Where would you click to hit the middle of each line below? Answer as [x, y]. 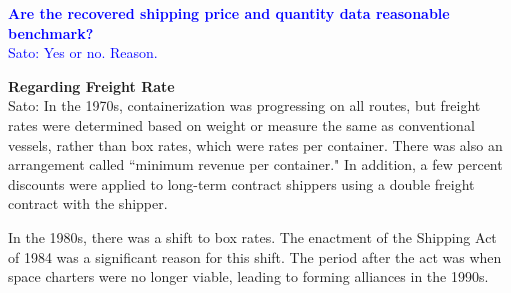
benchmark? [51, 32]
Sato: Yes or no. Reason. [83, 52]
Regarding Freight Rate [91, 85]
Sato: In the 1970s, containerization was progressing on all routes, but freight [244, 105]
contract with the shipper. [88, 203]
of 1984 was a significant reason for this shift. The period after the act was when [255, 256]
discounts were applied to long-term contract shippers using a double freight [241, 183]
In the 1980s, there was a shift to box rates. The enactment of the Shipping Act [252, 236]
